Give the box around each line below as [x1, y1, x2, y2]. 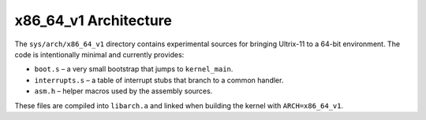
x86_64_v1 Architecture [14, 12, 173, 29]
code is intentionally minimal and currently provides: [14, 49, 185, 59]
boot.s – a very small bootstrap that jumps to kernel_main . [34, 64, 234, 74]
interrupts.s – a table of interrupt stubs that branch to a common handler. [34, 75, 284, 85]
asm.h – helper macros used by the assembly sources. [34, 86, 213, 96]
